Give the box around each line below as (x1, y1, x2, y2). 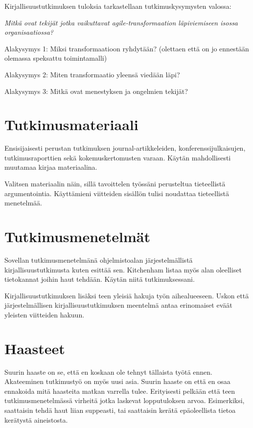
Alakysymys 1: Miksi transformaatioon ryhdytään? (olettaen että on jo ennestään (4, 43, 249, 53)
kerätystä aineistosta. (4, 414, 68, 425)
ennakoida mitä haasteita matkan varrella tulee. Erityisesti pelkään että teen (4, 385, 235, 396)
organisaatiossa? (4, 27, 54, 37)
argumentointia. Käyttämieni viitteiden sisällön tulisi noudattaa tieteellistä (4, 188, 229, 198)
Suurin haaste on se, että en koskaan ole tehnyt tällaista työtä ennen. (4, 366, 213, 377)
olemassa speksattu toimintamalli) (4, 53, 107, 63)
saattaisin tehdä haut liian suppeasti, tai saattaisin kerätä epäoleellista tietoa (4, 405, 236, 415)
